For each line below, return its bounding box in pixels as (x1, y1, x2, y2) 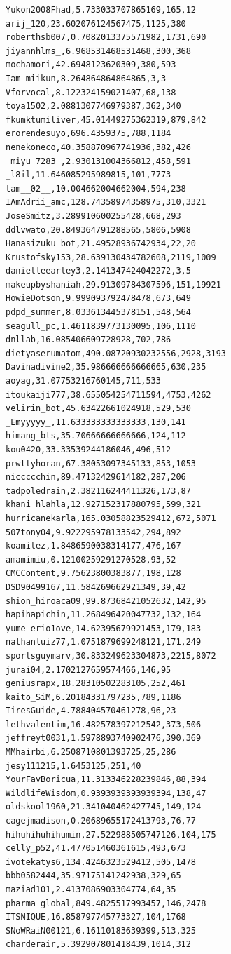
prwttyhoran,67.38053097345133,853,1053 (6, 458, 197, 469)
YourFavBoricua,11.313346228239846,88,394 (6, 774, 206, 785)
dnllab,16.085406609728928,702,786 (6, 335, 171, 345)
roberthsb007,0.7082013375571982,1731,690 (6, 32, 206, 43)
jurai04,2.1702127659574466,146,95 (6, 664, 171, 675)
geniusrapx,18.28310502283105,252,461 (6, 678, 186, 689)
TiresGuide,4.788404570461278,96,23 (6, 706, 176, 716)
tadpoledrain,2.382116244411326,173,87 (6, 485, 191, 496)
